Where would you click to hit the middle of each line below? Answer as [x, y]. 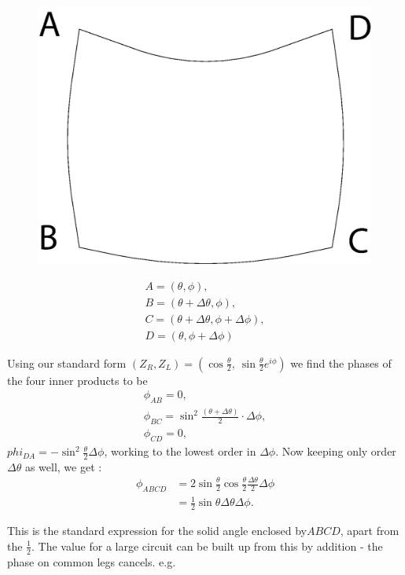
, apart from [370, 531]
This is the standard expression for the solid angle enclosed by [157, 531]
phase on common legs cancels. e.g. [92, 561]
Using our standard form [67, 363]
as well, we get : [63, 466]
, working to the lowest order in [180, 451]
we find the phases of [341, 363]
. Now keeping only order [336, 451]
